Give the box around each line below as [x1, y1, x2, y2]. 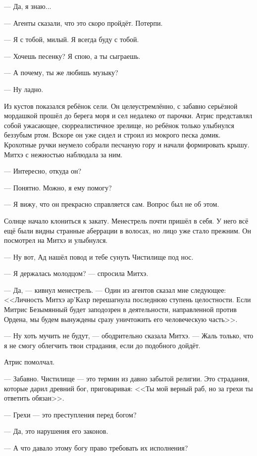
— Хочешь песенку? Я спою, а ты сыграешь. [4, 50, 141, 61]
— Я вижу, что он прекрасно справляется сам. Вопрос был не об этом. [4, 199, 219, 209]
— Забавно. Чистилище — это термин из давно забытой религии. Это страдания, [4, 373, 250, 384]
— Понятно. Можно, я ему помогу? [4, 182, 112, 192]
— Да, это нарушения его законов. [4, 426, 108, 436]
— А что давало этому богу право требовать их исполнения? [4, 443, 188, 453]
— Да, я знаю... [4, 1, 51, 11]
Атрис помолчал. [4, 357, 55, 367]
